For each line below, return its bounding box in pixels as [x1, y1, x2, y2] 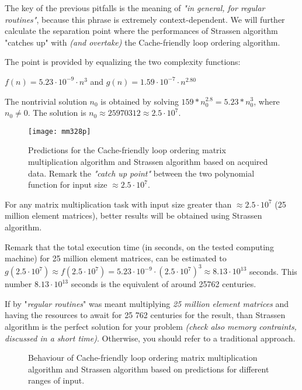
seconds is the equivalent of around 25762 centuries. [71, 278, 256, 290]
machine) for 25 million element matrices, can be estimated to [5, 252, 227, 264]
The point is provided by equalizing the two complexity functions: [5, 56, 241, 68]
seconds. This [249, 265, 297, 277]
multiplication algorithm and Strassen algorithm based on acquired [28, 156, 268, 167]
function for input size [28, 178, 107, 191]
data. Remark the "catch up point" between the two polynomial [28, 167, 255, 179]
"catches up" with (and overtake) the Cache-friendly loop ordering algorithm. [5, 36, 280, 48]
